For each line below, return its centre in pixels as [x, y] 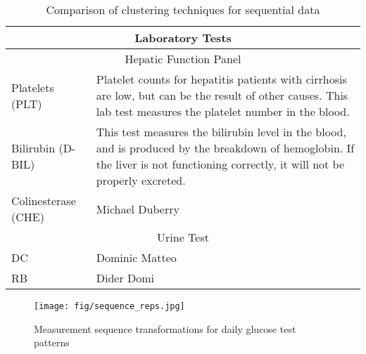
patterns [52, 342]
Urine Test [183, 237]
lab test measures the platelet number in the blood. [223, 111]
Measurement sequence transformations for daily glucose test [165, 328]
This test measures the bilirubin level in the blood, [221, 132]
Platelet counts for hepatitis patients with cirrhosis [221, 79]
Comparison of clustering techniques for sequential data [183, 9]
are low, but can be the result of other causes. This [222, 95]
